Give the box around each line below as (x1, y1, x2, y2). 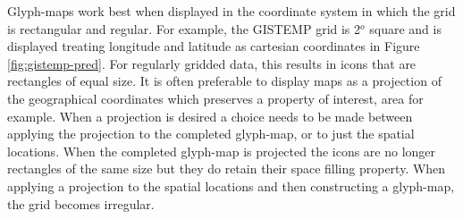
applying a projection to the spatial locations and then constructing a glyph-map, (7, 176, 455, 195)
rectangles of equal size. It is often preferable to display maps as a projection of (7, 72, 442, 90)
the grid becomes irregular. (7, 194, 155, 213)
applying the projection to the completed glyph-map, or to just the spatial (7, 124, 415, 143)
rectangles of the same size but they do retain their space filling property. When (7, 159, 446, 178)
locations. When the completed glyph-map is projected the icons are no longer (7, 141, 436, 160)
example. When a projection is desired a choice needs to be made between (7, 106, 413, 125)
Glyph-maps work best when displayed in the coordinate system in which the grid (7, 2, 456, 20)
